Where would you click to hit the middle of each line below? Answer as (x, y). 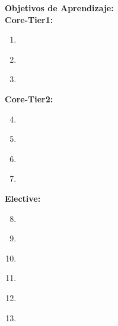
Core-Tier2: (29, 99)
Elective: (23, 198)
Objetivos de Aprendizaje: (59, 8)
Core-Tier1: (29, 19)
